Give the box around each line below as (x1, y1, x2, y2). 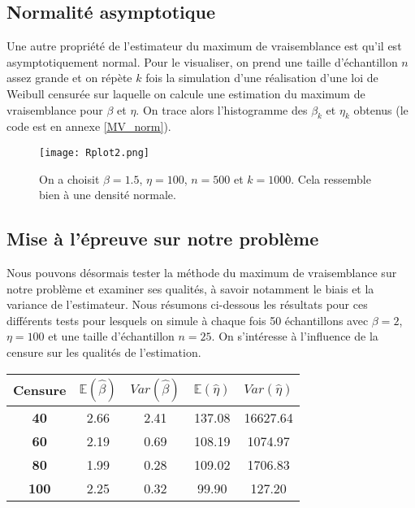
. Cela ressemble (291, 170, 371, 187)
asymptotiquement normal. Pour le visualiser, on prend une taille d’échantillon (6, 53, 398, 70)
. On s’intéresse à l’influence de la (211, 328, 378, 345)
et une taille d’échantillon (48, 328, 175, 345)
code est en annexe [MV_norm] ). (6, 118, 171, 135)
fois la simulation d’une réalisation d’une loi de (145, 69, 378, 86)
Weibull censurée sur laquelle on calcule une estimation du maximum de (6, 85, 365, 102)
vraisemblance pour (6, 101, 103, 118)
